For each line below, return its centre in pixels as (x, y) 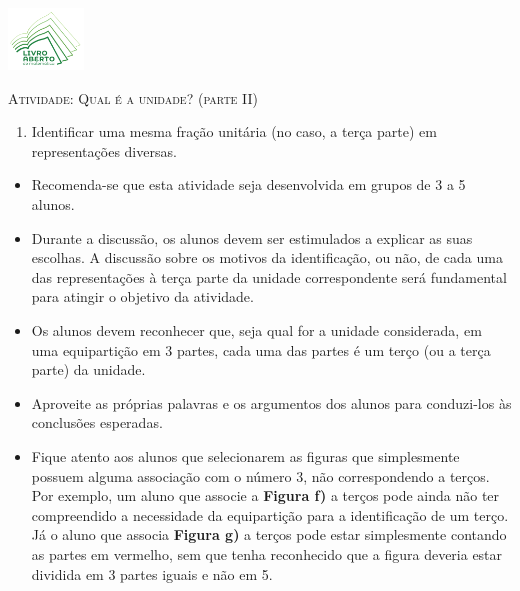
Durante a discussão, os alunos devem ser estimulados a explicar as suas (252, 237)
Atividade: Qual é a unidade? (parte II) (133, 97)
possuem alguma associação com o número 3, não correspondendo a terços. (260, 475)
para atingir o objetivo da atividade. (142, 296)
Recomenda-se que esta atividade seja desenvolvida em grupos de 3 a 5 (248, 184)
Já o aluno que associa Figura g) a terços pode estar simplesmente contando (269, 534)
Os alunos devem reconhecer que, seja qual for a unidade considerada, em (256, 330)
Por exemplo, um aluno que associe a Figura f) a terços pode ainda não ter (265, 495)
